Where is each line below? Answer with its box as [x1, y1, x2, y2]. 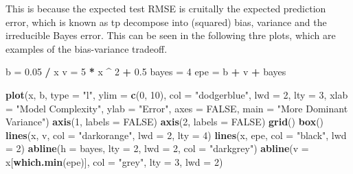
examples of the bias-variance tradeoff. [5, 41, 168, 55]
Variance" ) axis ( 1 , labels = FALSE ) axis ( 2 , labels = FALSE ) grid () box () [5, 114, 324, 129]
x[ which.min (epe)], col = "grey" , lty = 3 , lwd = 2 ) [5, 154, 223, 169]
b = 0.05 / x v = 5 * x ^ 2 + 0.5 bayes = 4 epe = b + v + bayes [5, 64, 286, 79]
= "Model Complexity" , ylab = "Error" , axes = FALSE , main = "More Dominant [5, 101, 348, 115]
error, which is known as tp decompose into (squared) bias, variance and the [5, 14, 327, 29]
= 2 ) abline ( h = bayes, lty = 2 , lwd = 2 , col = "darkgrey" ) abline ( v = [5, 141, 309, 156]
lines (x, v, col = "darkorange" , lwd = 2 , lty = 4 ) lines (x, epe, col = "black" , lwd [5, 127, 347, 142]
